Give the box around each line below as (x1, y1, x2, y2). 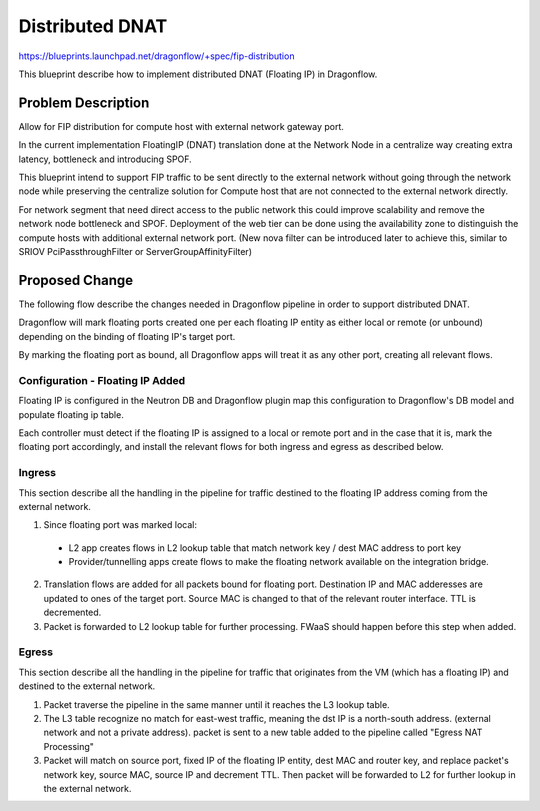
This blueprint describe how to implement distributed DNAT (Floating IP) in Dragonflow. (18, 68, 378, 80)
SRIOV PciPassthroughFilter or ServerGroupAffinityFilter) (18, 245, 252, 257)
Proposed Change (18, 271, 134, 289)
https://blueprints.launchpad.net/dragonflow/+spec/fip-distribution (18, 50, 295, 62)
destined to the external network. (18, 680, 156, 692)
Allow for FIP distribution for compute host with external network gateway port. (18, 120, 345, 132)
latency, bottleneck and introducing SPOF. (18, 153, 192, 165)
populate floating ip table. (18, 408, 124, 420)
